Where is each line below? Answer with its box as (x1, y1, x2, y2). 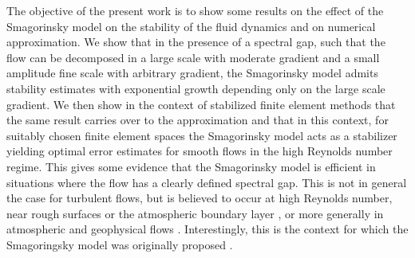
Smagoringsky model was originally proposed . (6, 236, 233, 252)
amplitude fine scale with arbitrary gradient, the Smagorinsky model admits (6, 64, 378, 81)
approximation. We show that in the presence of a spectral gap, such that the (6, 33, 385, 50)
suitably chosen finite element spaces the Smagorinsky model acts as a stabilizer (6, 127, 397, 143)
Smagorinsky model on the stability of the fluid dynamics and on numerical (6, 18, 376, 34)
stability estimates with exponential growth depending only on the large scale (6, 80, 385, 96)
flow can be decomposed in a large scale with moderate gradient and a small (6, 49, 380, 65)
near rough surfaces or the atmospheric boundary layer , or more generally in (6, 205, 384, 221)
